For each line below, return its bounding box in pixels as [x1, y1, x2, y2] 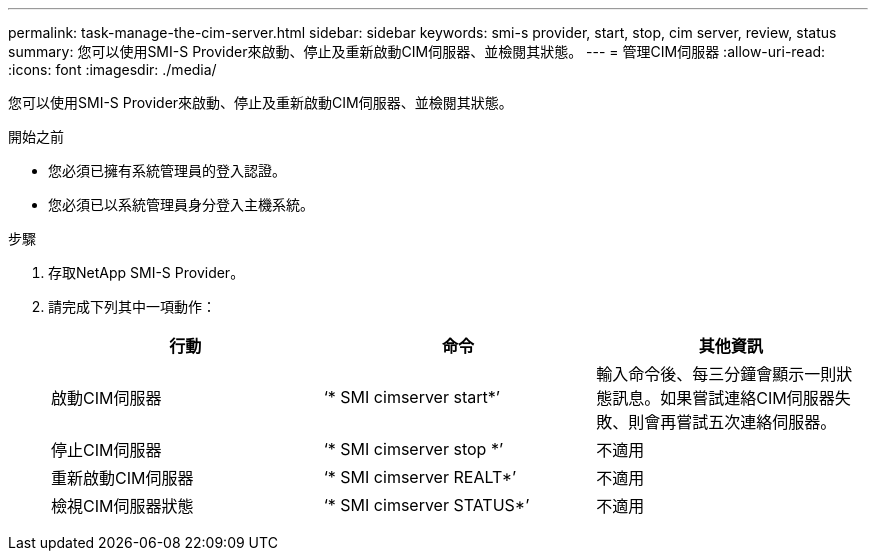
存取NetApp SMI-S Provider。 [48, 264, 245, 281]
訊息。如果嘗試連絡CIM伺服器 [612, 388, 835, 408]
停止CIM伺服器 [51, 440, 162, 460]
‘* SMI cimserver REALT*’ [323, 467, 517, 487]
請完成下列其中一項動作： [48, 298, 216, 315]
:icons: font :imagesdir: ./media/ [8, 61, 217, 78]
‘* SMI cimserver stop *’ [323, 439, 504, 459]
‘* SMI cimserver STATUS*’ [323, 495, 530, 515]
